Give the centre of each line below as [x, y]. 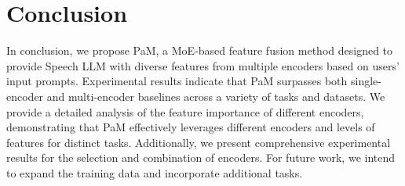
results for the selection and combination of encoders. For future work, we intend [201, 157]
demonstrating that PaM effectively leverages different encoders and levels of [191, 127]
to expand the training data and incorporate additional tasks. [155, 172]
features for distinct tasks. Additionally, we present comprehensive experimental [199, 142]
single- [366, 81]
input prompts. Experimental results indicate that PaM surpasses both [177, 81]
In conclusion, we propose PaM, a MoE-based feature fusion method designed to [200, 50]
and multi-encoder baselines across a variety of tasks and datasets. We [216, 96]
